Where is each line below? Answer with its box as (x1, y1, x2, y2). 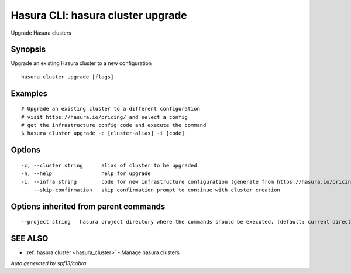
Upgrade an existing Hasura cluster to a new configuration (11, 60, 152, 67)
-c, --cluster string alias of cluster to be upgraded (21, 162, 197, 169)
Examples (11, 88, 48, 98)
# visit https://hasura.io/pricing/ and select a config (21, 114, 188, 120)
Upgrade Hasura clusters (11, 29, 71, 36)
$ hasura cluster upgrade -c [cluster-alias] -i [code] (21, 130, 185, 137)
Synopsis (11, 44, 46, 54)
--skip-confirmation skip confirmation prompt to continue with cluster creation (33, 187, 281, 193)
